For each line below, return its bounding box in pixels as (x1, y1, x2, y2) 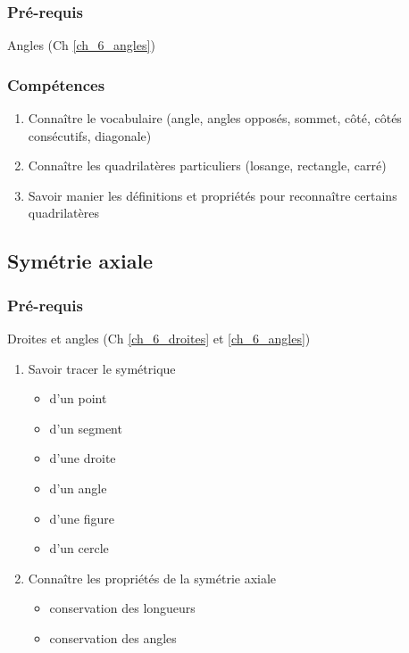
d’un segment (49, 418, 122, 437)
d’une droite (49, 449, 116, 467)
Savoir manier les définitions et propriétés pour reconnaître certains (28, 186, 397, 204)
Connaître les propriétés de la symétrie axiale (28, 568, 277, 587)
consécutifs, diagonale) (28, 126, 152, 145)
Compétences (7, 73, 105, 95)
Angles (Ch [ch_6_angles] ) (7, 36, 155, 54)
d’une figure (49, 508, 114, 527)
